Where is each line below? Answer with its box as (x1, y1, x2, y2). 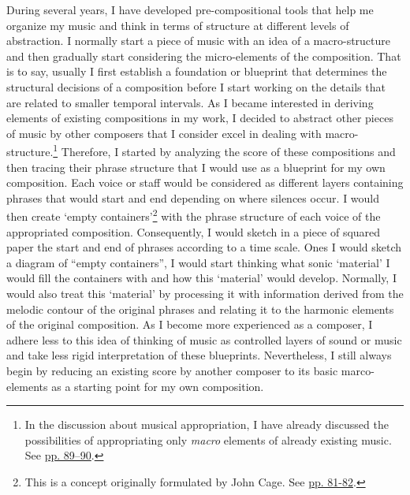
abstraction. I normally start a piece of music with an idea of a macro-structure (6, 32, 391, 49)
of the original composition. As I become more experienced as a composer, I (6, 316, 373, 333)
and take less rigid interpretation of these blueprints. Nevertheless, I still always (6, 347, 392, 363)
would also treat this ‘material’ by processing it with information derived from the (6, 285, 404, 301)
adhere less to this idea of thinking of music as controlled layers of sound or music (6, 331, 402, 348)
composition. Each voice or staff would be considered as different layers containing (6, 174, 404, 191)
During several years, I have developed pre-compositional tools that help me (6, 2, 374, 17)
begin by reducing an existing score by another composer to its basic (6, 362, 338, 378)
